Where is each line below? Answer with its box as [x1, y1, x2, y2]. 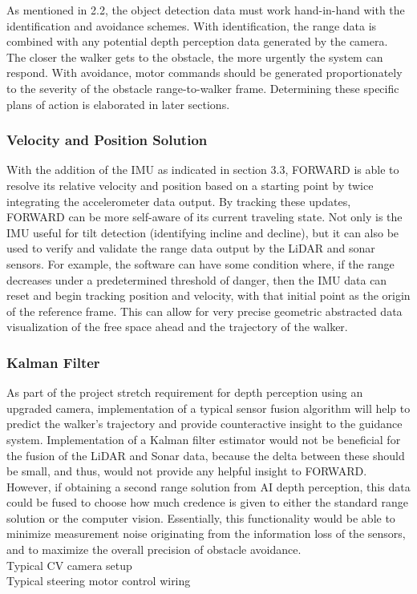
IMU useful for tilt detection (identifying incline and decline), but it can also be [6, 224, 399, 240]
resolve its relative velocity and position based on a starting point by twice [6, 176, 374, 193]
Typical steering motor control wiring [6, 572, 191, 589]
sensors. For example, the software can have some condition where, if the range [6, 255, 395, 272]
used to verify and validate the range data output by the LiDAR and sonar [6, 240, 375, 257]
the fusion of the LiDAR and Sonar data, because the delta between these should [6, 447, 405, 463]
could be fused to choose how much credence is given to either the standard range [6, 494, 408, 511]
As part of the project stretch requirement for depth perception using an [6, 384, 363, 401]
